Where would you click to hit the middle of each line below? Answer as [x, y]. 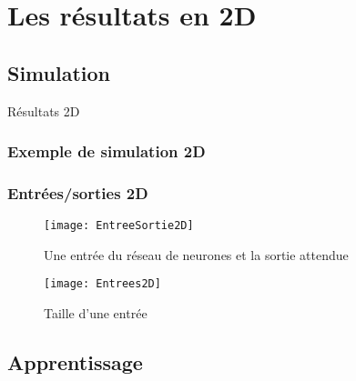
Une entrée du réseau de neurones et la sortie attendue [196, 254]
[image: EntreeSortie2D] [119, 226]
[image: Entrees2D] [102, 284]
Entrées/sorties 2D [78, 192]
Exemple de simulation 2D [107, 151]
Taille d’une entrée [96, 313]
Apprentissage [75, 362]
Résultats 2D [44, 110]
